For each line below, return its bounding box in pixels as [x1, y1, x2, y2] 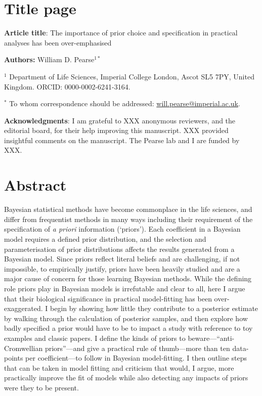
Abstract [4, 174, 67, 195]
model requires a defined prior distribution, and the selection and [4, 233, 206, 244]
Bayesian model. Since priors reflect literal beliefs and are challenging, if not [4, 253, 240, 264]
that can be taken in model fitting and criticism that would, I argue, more [4, 362, 234, 373]
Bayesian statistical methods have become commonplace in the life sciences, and [4, 204, 252, 214]
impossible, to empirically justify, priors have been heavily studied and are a [4, 263, 240, 274]
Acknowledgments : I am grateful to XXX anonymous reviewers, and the [4, 115, 236, 125]
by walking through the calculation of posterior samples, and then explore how [4, 313, 248, 323]
